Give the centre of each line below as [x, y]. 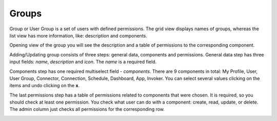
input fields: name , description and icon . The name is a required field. [83, 62]
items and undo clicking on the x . [45, 86]
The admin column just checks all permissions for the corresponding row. [87, 109]
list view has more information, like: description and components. [78, 35]
